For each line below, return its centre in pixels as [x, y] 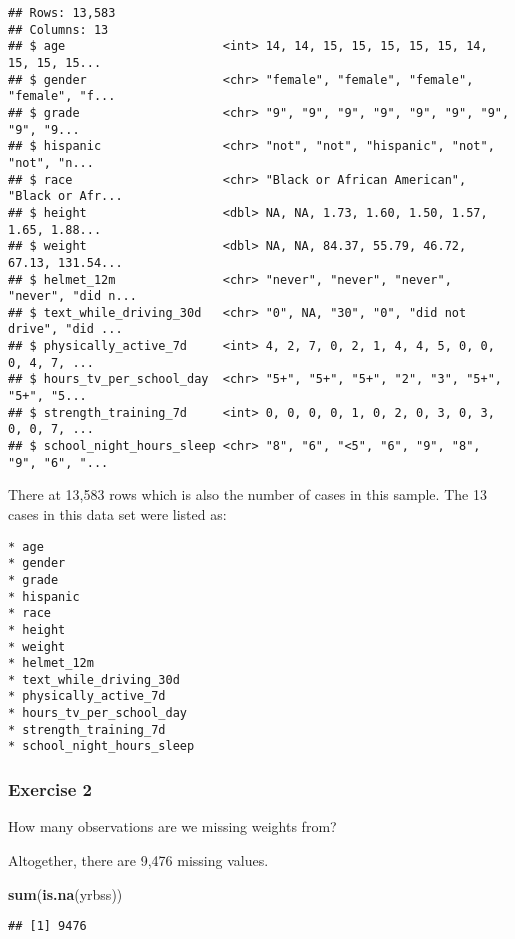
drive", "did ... [65, 329]
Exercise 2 [50, 789]
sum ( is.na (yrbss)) [65, 893]
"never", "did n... [72, 296]
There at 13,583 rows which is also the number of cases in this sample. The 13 [247, 494]
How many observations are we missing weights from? [172, 826]
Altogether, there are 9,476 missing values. [138, 859]
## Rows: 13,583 [62, 13]
